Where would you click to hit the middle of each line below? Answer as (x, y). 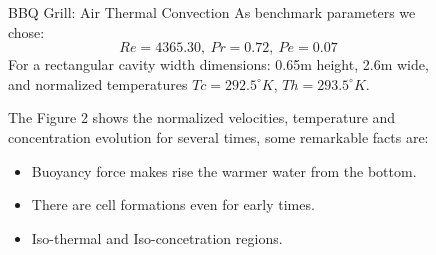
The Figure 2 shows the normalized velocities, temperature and (202, 117)
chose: (26, 31)
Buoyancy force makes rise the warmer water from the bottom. (224, 170)
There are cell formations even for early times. (173, 204)
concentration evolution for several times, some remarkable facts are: (218, 136)
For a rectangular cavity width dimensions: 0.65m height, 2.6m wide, (218, 64)
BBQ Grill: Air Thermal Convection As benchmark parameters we (212, 12)
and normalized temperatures (98, 83)
